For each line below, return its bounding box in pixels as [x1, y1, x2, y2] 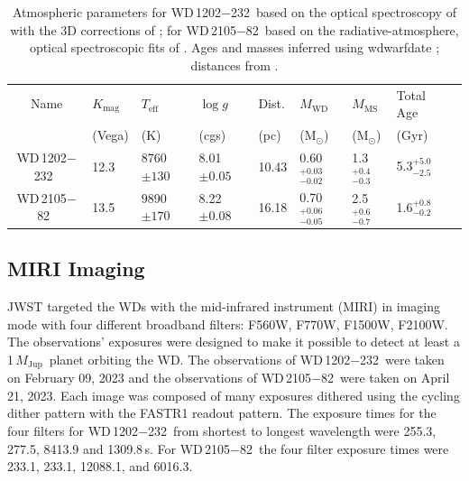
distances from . [190, 55, 279, 74]
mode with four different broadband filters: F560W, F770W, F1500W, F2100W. [7, 314, 448, 333]
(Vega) [92, 125, 129, 144]
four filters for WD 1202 [7, 421, 139, 440]
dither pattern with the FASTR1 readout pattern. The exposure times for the [7, 403, 437, 422]
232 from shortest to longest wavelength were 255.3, [147, 421, 437, 440]
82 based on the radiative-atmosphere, [245, 20, 459, 39]
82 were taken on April [320, 368, 450, 387]
